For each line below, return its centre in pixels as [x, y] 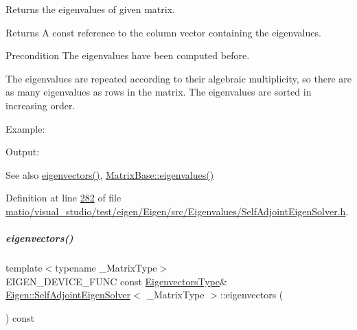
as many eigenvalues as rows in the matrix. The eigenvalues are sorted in [159, 92]
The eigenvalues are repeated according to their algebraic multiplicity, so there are [179, 78]
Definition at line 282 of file [64, 198]
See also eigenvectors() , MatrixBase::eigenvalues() [110, 174]
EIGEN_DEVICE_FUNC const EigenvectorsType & [116, 281]
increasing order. [41, 105]
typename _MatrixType [106, 268]
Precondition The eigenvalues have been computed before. [128, 55]
